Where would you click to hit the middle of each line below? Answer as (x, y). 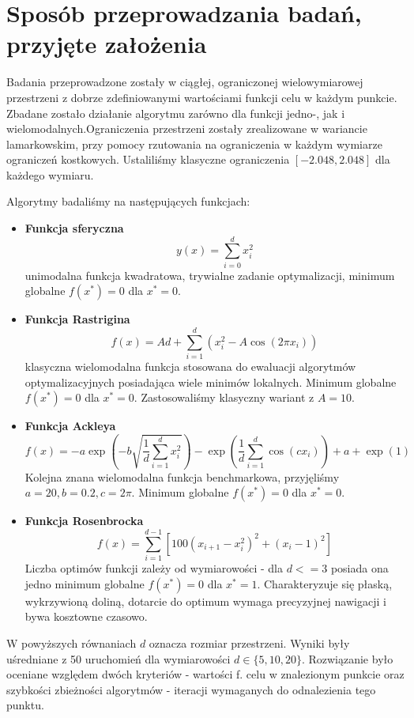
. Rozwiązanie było (347, 658)
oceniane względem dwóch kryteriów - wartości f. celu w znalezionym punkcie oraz (205, 674)
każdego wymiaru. (50, 174)
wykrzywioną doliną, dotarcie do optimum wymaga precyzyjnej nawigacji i (205, 601)
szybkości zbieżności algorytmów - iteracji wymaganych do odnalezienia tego (191, 689)
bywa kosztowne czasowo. (86, 616)
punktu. (25, 705)
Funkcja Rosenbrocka (84, 521)
